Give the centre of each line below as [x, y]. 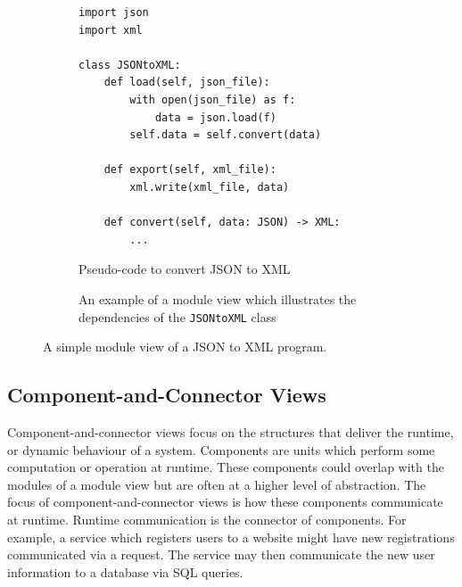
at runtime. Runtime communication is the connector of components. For [207, 519]
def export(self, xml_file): [190, 170]
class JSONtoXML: [130, 65]
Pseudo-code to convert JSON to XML [185, 269]
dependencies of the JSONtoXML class [177, 316]
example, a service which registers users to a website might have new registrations [231, 537]
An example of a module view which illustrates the [218, 298]
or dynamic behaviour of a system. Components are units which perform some [221, 449]
